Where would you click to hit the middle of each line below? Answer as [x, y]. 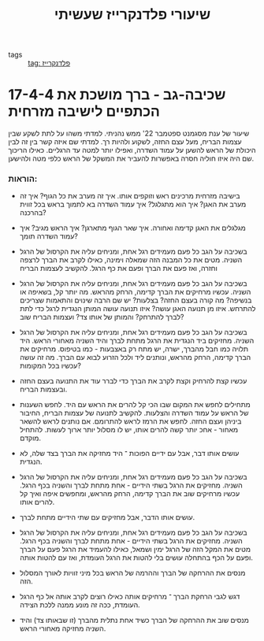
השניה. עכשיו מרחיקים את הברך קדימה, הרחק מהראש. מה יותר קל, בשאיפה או [135, 292]
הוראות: [23, 179]
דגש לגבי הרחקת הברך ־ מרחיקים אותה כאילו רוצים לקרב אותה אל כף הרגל [130, 597]
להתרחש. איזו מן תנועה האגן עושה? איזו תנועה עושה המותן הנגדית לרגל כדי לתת [138, 309]
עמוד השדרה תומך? [49, 236]
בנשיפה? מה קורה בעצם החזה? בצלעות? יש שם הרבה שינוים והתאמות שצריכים [136, 300]
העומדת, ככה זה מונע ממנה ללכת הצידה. [80, 605]
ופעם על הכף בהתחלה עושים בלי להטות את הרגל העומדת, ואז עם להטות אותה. [136, 558]
